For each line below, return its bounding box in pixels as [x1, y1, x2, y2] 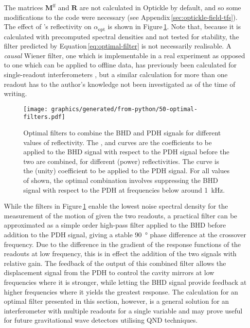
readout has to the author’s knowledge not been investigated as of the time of [4, 79, 235, 89]
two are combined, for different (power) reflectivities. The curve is [23, 156, 219, 166]
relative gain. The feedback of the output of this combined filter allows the [4, 258, 226, 268]
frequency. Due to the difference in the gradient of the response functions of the [4, 239, 241, 249]
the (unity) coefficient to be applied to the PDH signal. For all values [23, 165, 230, 176]
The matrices [4, 2, 43, 12]
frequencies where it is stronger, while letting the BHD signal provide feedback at [4, 277, 247, 287]
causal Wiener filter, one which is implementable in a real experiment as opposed [4, 50, 245, 60]
